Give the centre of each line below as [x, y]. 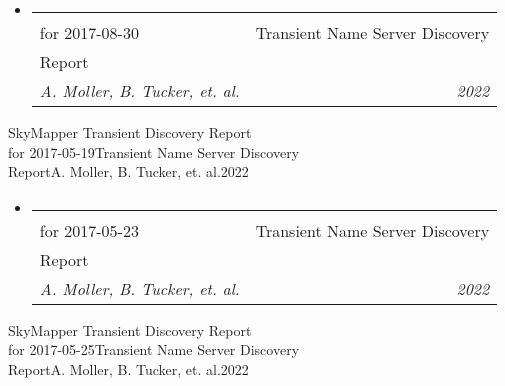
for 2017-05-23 [89, 230]
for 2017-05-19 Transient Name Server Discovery [154, 151]
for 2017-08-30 [89, 32]
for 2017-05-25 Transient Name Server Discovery [154, 349]
